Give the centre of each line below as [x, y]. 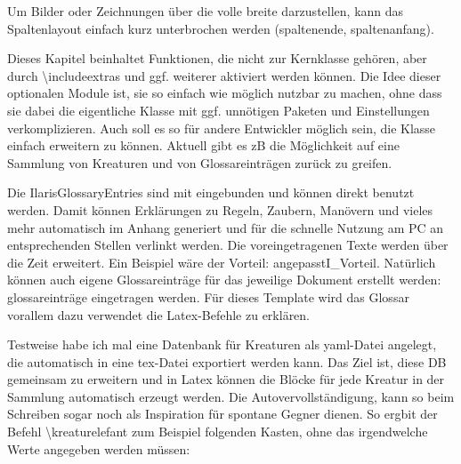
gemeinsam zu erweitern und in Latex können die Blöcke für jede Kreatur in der [226, 379]
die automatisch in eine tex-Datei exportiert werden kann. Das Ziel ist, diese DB [227, 361]
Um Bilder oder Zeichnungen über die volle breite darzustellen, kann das [206, 11]
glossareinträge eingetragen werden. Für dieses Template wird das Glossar [208, 296]
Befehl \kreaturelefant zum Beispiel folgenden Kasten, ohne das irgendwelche [218, 432]
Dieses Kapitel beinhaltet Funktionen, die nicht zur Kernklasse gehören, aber [217, 58]
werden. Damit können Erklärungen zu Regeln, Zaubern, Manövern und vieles [220, 209]
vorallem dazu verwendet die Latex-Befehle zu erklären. [159, 314]
